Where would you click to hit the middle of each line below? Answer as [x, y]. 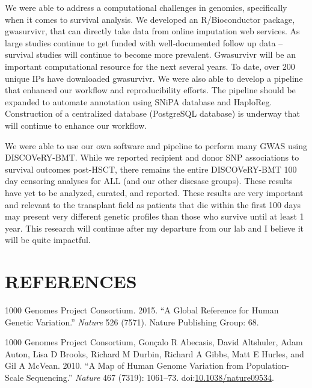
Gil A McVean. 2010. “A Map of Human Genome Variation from [124, 365]
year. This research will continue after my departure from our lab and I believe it [154, 228]
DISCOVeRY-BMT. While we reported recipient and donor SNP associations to [152, 157]
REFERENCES [71, 281]
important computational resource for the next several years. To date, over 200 [150, 66]
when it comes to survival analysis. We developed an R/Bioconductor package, [150, 19]
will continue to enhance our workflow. [76, 125]
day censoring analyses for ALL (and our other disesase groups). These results [149, 181]
